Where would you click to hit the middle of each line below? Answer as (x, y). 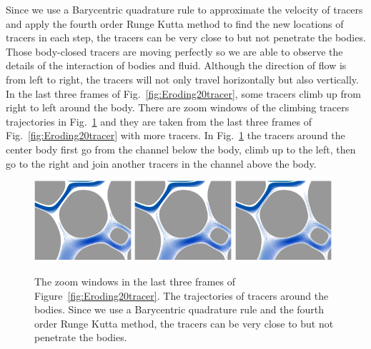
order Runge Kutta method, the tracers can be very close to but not (184, 323)
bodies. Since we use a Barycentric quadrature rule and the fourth (179, 309)
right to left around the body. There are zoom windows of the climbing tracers (178, 107)
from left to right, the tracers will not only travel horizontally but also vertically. (182, 79)
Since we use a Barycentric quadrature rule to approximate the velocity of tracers (184, 9)
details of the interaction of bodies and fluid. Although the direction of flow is (176, 65)
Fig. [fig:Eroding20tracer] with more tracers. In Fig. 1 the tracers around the (175, 135)
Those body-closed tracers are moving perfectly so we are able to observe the (174, 51)
